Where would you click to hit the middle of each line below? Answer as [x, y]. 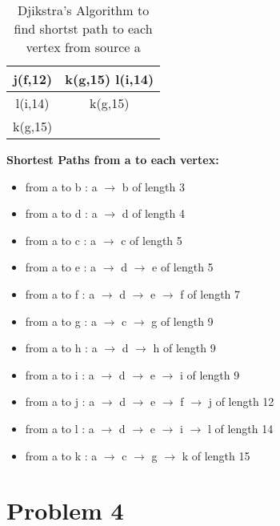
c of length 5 [152, 240]
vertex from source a [83, 47]
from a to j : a [60, 402]
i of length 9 [210, 374]
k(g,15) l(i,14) [110, 79]
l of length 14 [240, 428]
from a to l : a [60, 428]
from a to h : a [61, 348]
